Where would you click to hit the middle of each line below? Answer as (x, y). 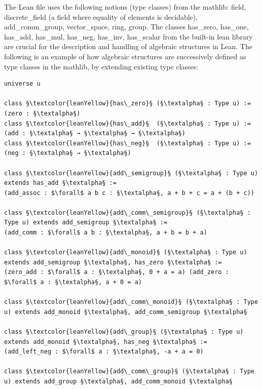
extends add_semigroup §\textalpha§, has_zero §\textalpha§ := (113, 262)
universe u (22, 84)
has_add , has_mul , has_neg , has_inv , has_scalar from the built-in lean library (128, 36)
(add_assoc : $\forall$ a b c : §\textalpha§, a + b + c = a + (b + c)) (129, 193)
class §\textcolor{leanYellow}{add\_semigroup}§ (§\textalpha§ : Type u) (131, 173)
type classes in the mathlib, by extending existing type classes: (101, 66)
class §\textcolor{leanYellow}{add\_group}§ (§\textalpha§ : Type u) (124, 332)
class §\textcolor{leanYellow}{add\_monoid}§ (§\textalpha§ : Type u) (126, 252)
